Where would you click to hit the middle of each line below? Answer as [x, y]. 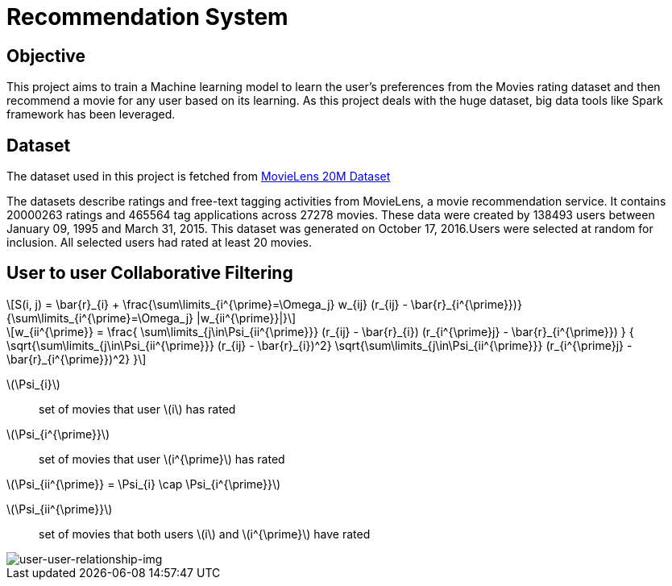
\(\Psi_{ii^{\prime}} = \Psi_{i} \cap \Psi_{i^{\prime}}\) [144, 484]
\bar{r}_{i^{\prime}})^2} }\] [77, 359]
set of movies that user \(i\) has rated [137, 409]
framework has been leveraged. [91, 114]
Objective [46, 56]
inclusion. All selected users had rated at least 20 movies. [160, 243]
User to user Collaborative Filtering [150, 273]
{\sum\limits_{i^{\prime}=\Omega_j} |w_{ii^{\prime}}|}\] [151, 318]
